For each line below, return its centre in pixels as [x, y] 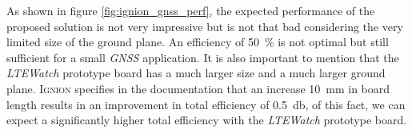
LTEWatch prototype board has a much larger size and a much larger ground [196, 73]
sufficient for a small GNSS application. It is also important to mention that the [203, 57]
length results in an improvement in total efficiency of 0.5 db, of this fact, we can [206, 104]
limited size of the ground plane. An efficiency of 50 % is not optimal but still [198, 42]
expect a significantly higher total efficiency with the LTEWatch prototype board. [207, 120]
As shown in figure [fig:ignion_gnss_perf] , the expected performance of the [191, 10]
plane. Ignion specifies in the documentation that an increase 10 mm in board [198, 88]
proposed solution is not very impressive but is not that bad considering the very [205, 26]
